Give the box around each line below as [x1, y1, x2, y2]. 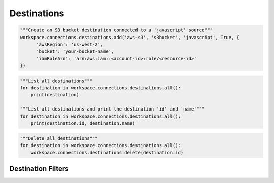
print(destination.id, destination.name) [30, 121, 135, 126]
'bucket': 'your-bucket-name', [36, 49, 114, 54]
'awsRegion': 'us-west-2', [36, 41, 104, 47]
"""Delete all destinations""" [20, 135, 98, 141]
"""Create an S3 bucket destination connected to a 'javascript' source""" [20, 27, 213, 33]
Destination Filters [9, 164, 69, 173]
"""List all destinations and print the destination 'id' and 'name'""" [20, 106, 205, 112]
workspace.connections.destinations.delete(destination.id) [30, 150, 184, 156]
